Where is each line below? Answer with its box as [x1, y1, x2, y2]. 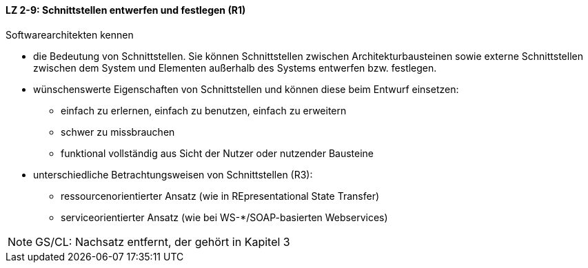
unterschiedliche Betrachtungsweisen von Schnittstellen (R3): [33, 168, 313, 181]
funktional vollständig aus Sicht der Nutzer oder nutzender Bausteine [61, 147, 374, 159]
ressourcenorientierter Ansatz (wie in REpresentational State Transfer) [61, 189, 380, 202]
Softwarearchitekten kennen [6, 28, 134, 41]
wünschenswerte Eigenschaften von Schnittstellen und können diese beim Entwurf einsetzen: [33, 83, 459, 95]
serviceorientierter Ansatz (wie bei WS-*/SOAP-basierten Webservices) [61, 211, 388, 223]
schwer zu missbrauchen [61, 125, 175, 138]
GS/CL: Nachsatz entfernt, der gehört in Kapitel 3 [35, 234, 290, 249]
